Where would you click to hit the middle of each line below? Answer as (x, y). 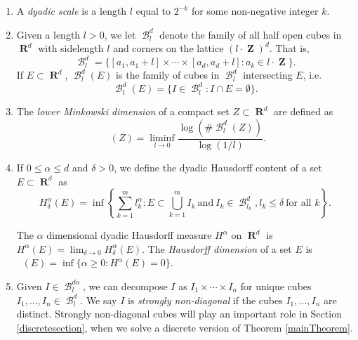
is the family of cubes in (168, 75)
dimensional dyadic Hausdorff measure (129, 235)
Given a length (48, 34)
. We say (99, 300)
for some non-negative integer (255, 11)
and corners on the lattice (168, 48)
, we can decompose (125, 286)
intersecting (268, 75)
